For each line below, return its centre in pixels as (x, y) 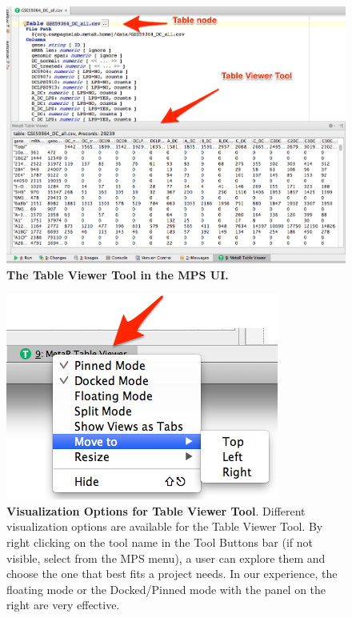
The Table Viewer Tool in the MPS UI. (118, 274)
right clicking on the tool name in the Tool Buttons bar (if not (160, 542)
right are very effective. (63, 605)
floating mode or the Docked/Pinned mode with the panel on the (166, 589)
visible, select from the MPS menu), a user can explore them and (166, 558)
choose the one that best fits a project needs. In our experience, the (172, 574)
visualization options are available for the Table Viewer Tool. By (165, 526)
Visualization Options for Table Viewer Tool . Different (156, 510)
